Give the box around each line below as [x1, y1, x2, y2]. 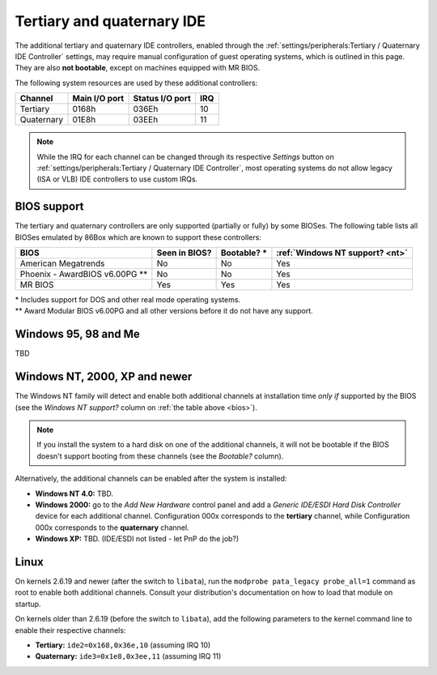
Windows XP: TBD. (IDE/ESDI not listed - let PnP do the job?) [35, 534, 240, 544]
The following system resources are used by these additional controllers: [15, 78, 258, 88]
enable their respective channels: [15, 625, 126, 635]
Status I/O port [133, 93, 192, 105]
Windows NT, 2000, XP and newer [15, 370, 193, 384]
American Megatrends [19, 258, 105, 269]
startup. [15, 599, 41, 609]
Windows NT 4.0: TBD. [35, 489, 113, 498]
